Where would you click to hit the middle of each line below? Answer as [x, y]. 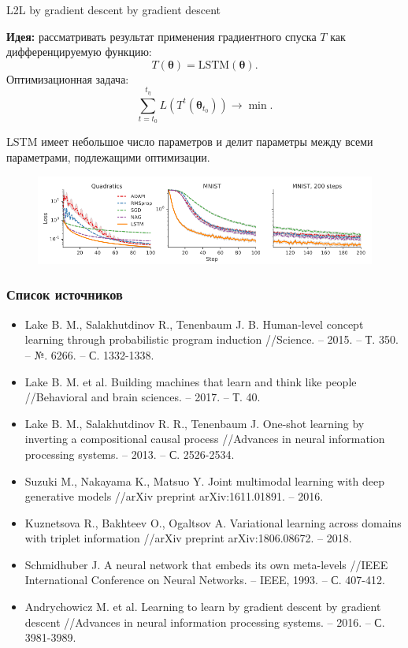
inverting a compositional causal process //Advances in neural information [205, 439]
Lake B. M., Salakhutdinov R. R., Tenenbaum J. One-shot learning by [195, 423]
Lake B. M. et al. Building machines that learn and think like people [191, 381]
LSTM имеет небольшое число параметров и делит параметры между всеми [190, 142]
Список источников [65, 294]
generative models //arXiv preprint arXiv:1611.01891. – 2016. [174, 496]
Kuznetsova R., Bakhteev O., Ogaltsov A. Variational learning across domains [213, 522]
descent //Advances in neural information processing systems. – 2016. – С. [205, 622]
